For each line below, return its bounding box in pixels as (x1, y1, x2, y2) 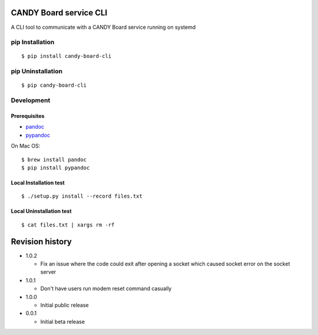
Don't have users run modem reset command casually (40, 285, 172, 292)
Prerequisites (11, 112, 45, 119)
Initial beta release (40, 318, 85, 325)
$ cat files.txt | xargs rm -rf (21, 221, 115, 228)
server (40, 268, 57, 275)
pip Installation (11, 38, 55, 47)
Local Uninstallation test (11, 208, 72, 215)
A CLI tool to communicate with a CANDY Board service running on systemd (11, 24, 196, 31)
